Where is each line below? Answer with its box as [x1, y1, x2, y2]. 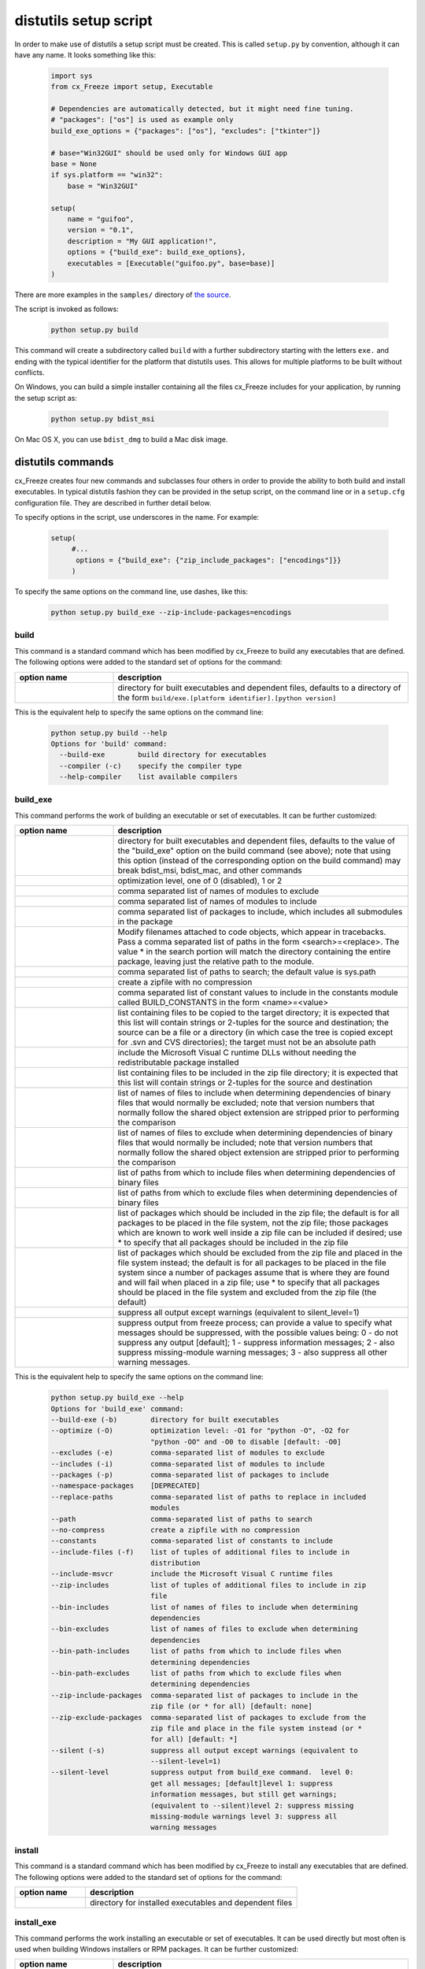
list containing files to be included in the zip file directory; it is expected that [117, 1067, 398, 1078]
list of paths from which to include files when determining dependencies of [117, 1167, 396, 1178]
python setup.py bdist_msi [50, 414, 155, 423]
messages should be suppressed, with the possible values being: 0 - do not [117, 1327, 399, 1338]
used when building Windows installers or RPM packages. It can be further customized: [14, 1945, 299, 1954]
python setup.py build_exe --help [50, 1393, 184, 1402]
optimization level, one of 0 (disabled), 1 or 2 [117, 875, 283, 886]
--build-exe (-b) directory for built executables [50, 1415, 279, 1424]
